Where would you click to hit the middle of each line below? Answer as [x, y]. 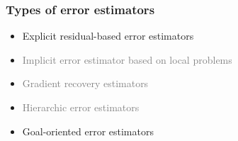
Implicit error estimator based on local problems [127, 59]
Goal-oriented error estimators [88, 131]
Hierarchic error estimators [81, 107]
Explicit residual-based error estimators [108, 36]
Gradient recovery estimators [85, 83]
